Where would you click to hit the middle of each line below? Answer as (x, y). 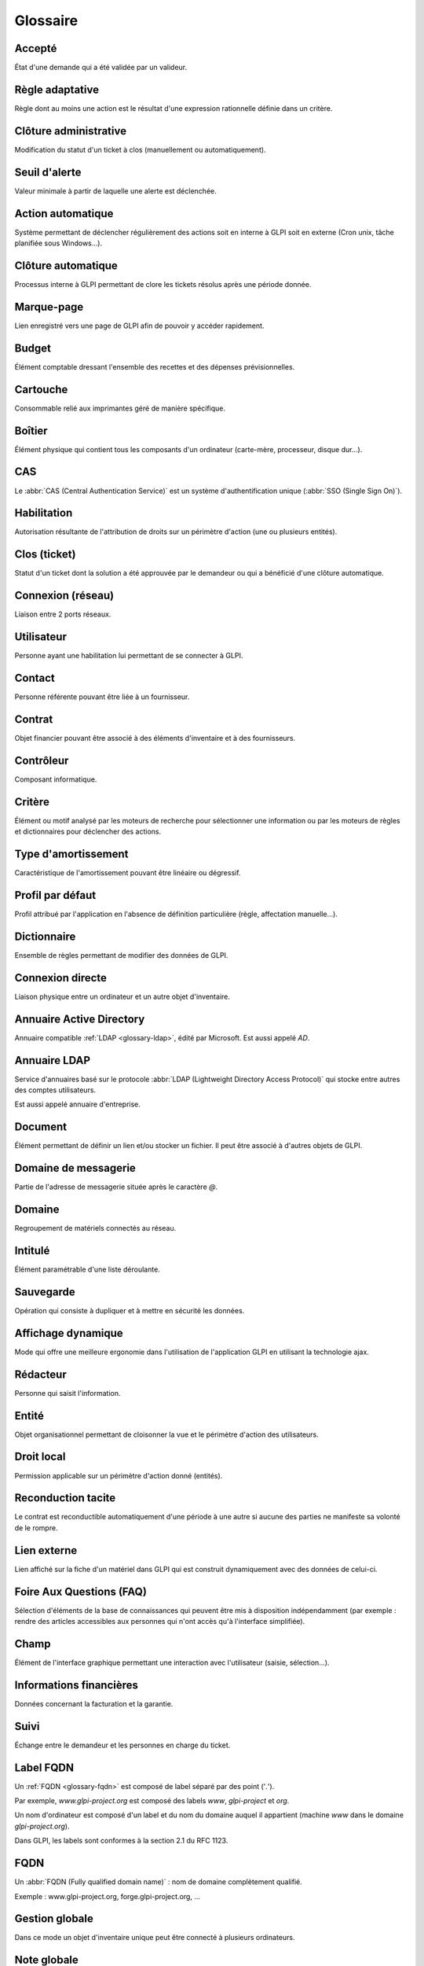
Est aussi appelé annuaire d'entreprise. (78, 1104)
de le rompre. (36, 1528)
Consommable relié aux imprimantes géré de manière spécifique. (120, 408)
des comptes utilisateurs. (55, 1090)
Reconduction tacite (65, 1498)
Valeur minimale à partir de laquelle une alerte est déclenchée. (115, 191)
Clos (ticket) (45, 554)
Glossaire (46, 20)
